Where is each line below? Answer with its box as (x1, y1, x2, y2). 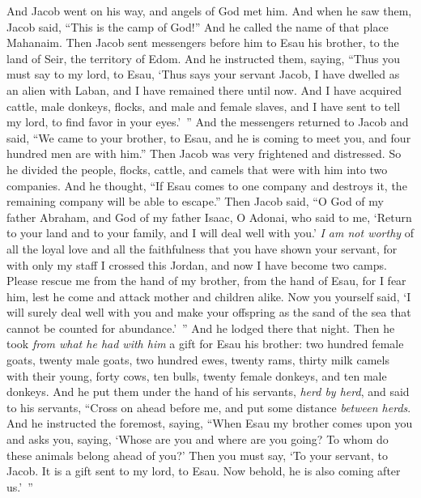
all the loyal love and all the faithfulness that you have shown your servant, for (6, 240, 398, 257)
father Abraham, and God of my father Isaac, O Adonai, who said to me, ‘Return (6, 208, 412, 225)
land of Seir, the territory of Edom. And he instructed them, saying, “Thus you (6, 49, 400, 66)
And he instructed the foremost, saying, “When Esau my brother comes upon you (6, 415, 413, 432)
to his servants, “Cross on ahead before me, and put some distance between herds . (6, 398, 411, 415)
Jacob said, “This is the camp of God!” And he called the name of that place (6, 18, 389, 35)
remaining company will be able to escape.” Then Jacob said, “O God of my (6, 193, 384, 210)
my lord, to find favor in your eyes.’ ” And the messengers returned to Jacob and (6, 113, 409, 130)
